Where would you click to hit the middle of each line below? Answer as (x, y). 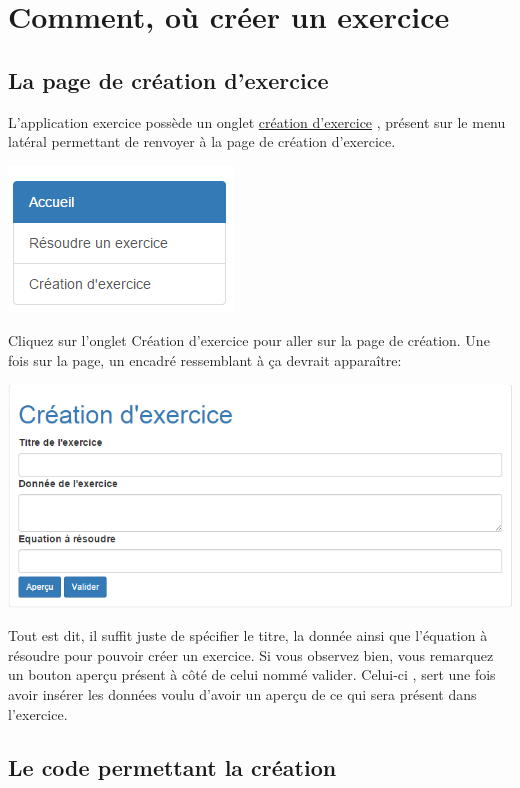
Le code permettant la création (172, 767)
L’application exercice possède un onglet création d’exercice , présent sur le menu (257, 121)
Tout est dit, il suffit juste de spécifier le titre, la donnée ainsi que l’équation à (248, 635)
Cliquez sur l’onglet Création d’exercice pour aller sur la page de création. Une (249, 340)
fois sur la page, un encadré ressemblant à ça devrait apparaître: (205, 359)
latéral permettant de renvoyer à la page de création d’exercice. (202, 141)
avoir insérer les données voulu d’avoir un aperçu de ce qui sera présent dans (242, 693)
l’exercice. (38, 713)
